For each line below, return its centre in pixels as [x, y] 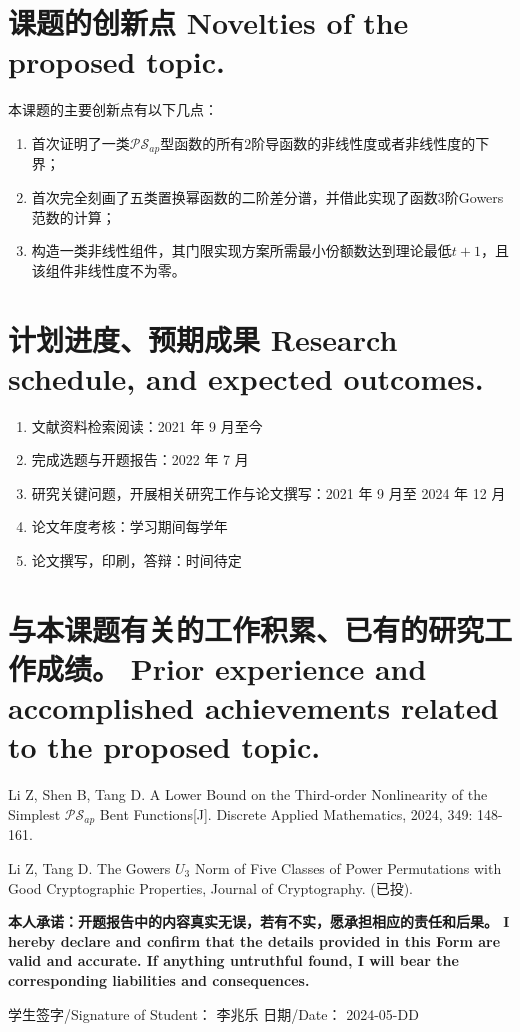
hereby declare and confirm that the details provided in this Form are [254, 940]
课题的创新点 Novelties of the [208, 22]
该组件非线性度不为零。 [108, 269]
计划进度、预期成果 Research [203, 338]
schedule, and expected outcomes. [246, 377]
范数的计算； [73, 216]
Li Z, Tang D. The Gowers [89, 867]
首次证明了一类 [80, 142]
